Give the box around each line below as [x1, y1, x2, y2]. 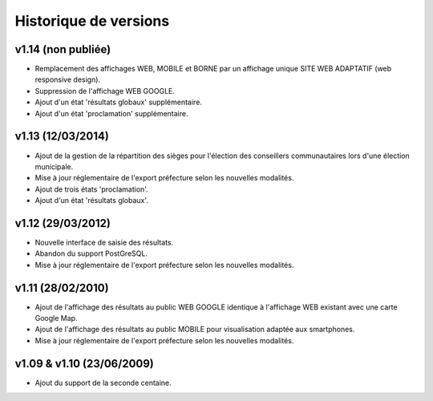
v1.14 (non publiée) [14, 43, 111, 56]
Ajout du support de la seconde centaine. [34, 378, 172, 387]
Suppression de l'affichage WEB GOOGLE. [34, 86, 176, 95]
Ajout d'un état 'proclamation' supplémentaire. [34, 108, 188, 118]
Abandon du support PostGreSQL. [34, 249, 148, 258]
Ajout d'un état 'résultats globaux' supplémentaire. [34, 97, 202, 107]
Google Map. [34, 314, 78, 323]
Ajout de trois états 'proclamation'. [34, 184, 148, 194]
